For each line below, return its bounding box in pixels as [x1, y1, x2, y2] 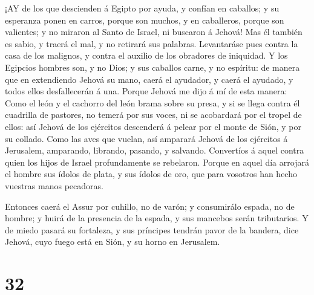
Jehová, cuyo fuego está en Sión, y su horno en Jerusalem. [5, 235, 220, 248]
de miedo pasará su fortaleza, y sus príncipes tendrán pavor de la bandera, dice [5, 223, 299, 236]
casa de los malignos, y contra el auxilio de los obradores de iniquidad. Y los [5, 49, 288, 62]
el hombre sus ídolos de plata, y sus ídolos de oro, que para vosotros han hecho [5, 167, 297, 180]
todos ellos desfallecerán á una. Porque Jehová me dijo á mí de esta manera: [5, 85, 287, 97]
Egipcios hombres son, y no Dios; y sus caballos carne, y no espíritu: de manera [5, 60, 300, 73]
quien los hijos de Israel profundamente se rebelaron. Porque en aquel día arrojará [5, 155, 309, 168]
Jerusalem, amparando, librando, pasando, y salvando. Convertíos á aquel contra [5, 144, 304, 157]
